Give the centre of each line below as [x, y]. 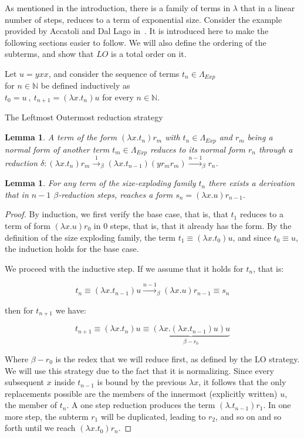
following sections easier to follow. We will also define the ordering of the [136, 42]
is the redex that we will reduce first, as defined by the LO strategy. [178, 358]
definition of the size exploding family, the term [90, 237]
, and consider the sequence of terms [114, 73]
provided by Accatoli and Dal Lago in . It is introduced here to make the [137, 31]
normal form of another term [57, 149]
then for [19, 310]
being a [260, 137]
